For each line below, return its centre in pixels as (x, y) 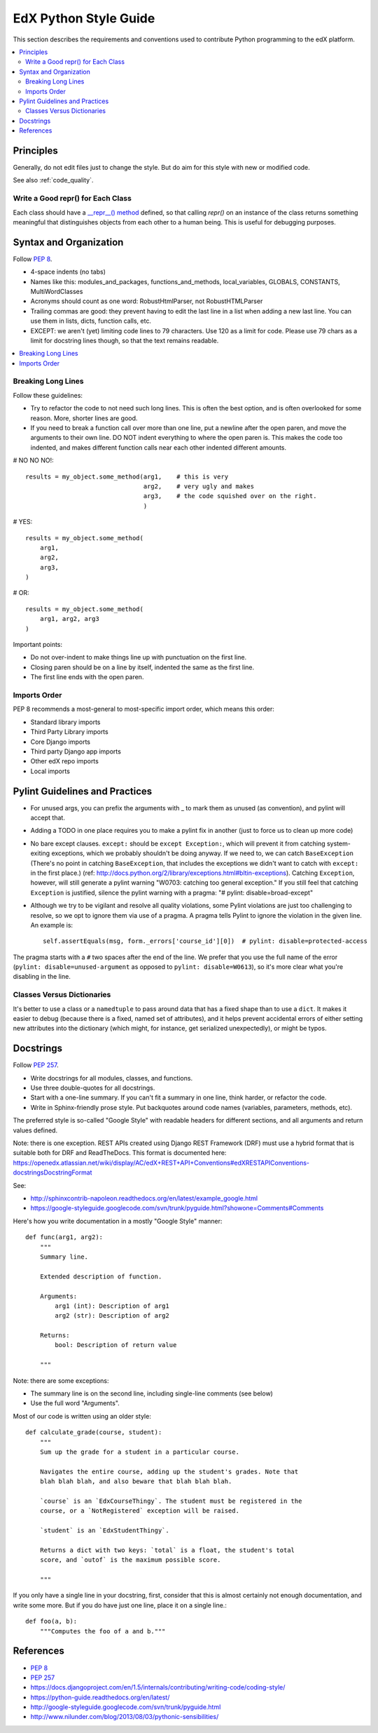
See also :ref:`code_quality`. (53, 180)
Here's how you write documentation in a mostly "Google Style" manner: (118, 1221)
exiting (40, 853)
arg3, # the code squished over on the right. (230, 496)
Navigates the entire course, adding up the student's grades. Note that (169, 1471)
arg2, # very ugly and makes (199, 486)
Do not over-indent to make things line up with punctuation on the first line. (139, 657)
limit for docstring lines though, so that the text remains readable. (125, 340)
